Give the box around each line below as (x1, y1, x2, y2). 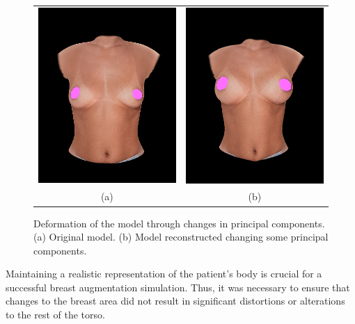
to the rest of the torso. (6, 307, 105, 322)
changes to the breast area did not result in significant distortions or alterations (6, 293, 345, 308)
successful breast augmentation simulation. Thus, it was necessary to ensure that (6, 280, 350, 294)
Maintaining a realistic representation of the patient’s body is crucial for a (6, 266, 322, 281)
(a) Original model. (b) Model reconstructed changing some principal (33, 229, 329, 244)
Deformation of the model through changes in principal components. (33, 216, 325, 230)
